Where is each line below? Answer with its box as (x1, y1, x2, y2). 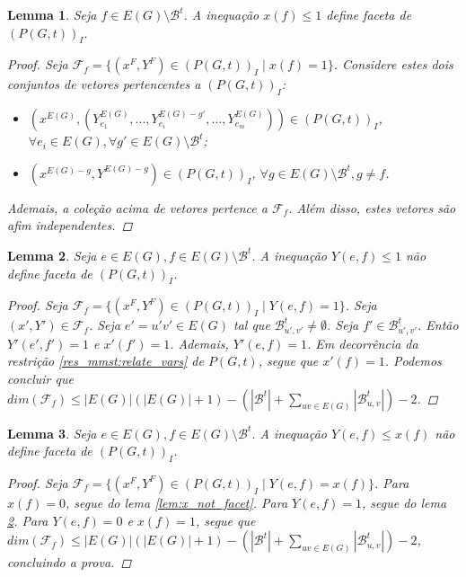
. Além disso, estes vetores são (288, 198, 456, 217)
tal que (233, 315, 270, 334)
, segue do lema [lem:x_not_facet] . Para (66, 493, 288, 511)
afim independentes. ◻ (7, 216, 133, 235)
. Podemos (384, 351, 442, 370)
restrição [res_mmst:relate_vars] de (7, 351, 204, 370)
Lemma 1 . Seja (7, 5, 97, 23)
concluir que (7, 369, 74, 387)
